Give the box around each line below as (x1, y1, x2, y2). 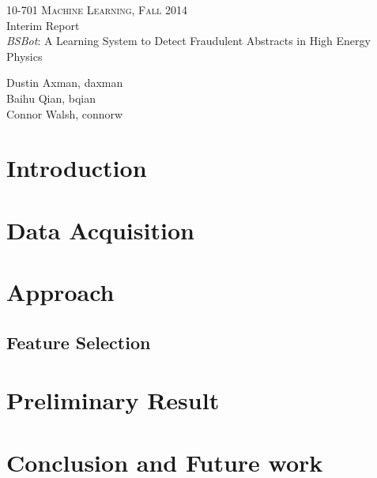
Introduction (6, 152, 147, 184)
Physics (6, 47, 43, 64)
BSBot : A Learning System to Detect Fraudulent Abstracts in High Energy (6, 32, 371, 49)
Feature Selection (6, 329, 151, 354)
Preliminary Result (6, 384, 220, 416)
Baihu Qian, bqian (6, 89, 96, 106)
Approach (6, 276, 115, 308)
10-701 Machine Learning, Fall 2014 (6, 2, 187, 17)
